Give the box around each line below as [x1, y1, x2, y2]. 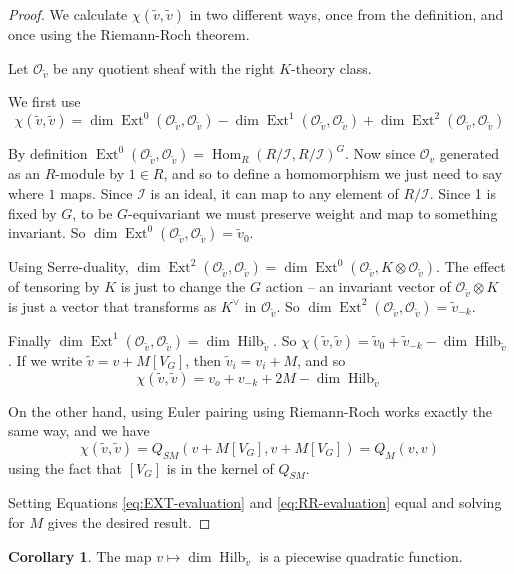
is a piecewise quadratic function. [259, 545, 463, 566]
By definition [8, 143, 88, 164]
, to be [72, 202, 113, 223]
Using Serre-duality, [8, 256, 129, 277]
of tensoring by [8, 276, 100, 297]
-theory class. [291, 57, 372, 78]
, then [185, 349, 222, 370]
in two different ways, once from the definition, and [189, 4, 504, 24]
